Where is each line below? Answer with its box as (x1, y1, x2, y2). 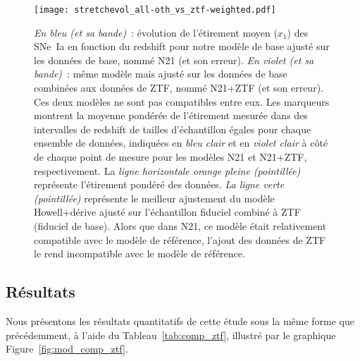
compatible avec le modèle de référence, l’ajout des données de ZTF (34, 232, 326, 247)
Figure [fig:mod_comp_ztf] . (6, 341, 128, 356)
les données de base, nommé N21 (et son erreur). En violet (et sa (34, 52, 314, 67)
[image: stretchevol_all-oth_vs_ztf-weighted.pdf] (34, 5, 276, 15)
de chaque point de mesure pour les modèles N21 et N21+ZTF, (34, 149, 307, 164)
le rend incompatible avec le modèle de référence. (34, 246, 245, 261)
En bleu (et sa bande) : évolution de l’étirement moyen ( (34, 25, 278, 39)
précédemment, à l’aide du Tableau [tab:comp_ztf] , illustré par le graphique (6, 327, 336, 342)
